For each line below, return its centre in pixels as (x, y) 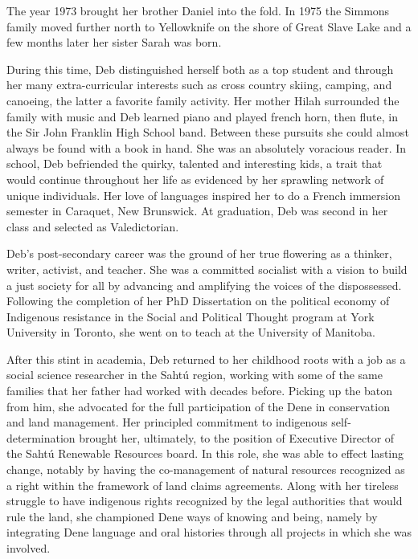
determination (41, 437)
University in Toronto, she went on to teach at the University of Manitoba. (191, 332)
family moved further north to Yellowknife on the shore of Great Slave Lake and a (209, 26)
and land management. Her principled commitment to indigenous (167, 422)
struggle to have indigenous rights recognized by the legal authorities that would (205, 501)
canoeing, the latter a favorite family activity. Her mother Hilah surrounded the (203, 100)
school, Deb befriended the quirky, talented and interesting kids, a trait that (195, 163)
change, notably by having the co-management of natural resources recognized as (206, 469)
